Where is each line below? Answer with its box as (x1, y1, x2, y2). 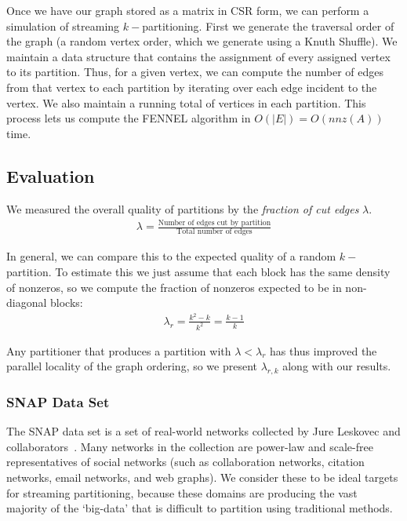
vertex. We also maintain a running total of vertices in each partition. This (6, 94, 366, 111)
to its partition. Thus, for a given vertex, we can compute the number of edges (6, 64, 384, 80)
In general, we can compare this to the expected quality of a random (6, 248, 336, 264)
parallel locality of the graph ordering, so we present (6, 358, 258, 374)
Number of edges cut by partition (158, 219, 271, 228)
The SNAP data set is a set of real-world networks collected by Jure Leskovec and (6, 423, 401, 439)
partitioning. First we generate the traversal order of (142, 17, 394, 34)
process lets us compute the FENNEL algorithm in (6, 110, 251, 126)
